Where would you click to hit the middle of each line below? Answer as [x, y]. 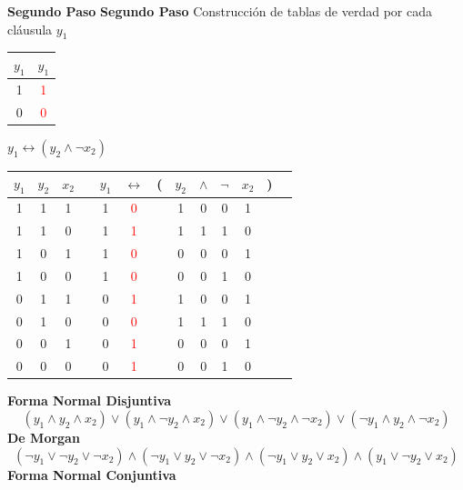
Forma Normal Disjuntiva [90, 400]
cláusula [30, 29]
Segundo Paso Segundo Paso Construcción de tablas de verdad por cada [220, 11]
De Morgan [44, 438]
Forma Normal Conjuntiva [92, 474]
